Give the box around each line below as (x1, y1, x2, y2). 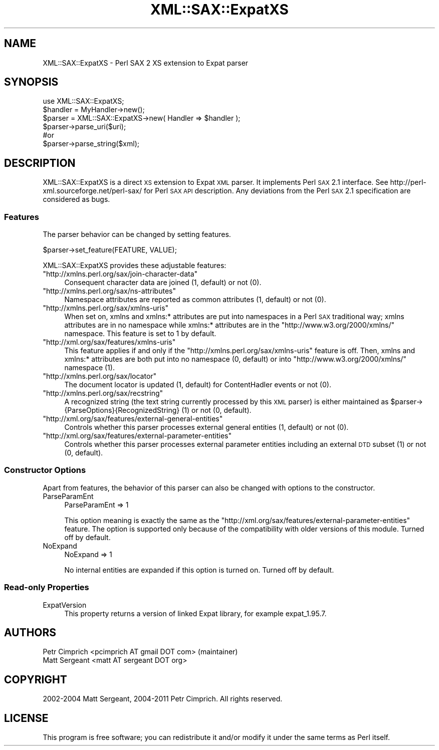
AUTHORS (4, 626, 57, 639)
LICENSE (4, 711, 49, 724)
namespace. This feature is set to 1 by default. (64, 329, 216, 338)
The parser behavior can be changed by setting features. (43, 230, 231, 239)
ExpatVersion (43, 600, 87, 609)
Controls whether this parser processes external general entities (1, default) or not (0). (64, 423, 349, 432)
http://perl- (390, 178, 426, 187)
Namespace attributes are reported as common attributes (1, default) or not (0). (64, 295, 326, 304)
